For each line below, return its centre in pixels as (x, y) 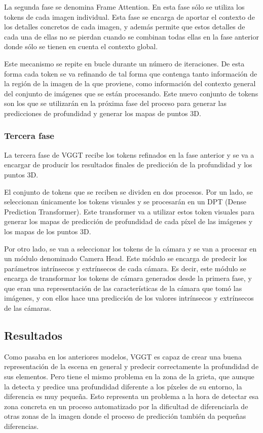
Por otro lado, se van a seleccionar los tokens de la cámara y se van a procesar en (130, 248)
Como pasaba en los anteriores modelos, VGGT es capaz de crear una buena (123, 356)
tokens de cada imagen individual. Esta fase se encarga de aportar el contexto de (129, 16)
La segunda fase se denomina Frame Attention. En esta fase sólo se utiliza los (124, 7)
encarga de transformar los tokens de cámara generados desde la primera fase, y (128, 278)
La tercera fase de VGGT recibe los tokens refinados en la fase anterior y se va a (129, 154)
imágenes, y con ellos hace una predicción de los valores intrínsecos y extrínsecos (129, 298)
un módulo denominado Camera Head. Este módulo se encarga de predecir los (126, 258)
